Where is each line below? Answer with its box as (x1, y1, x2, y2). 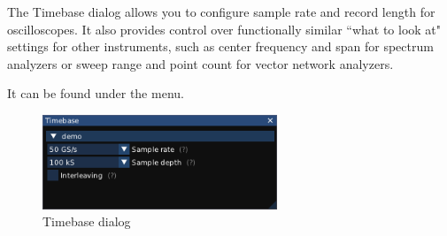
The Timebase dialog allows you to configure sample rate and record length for (7, 3, 435, 20)
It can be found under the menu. (7, 84, 184, 103)
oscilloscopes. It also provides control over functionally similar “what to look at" (7, 19, 442, 38)
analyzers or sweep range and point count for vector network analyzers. (7, 54, 394, 72)
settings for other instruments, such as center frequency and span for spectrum (7, 37, 434, 56)
